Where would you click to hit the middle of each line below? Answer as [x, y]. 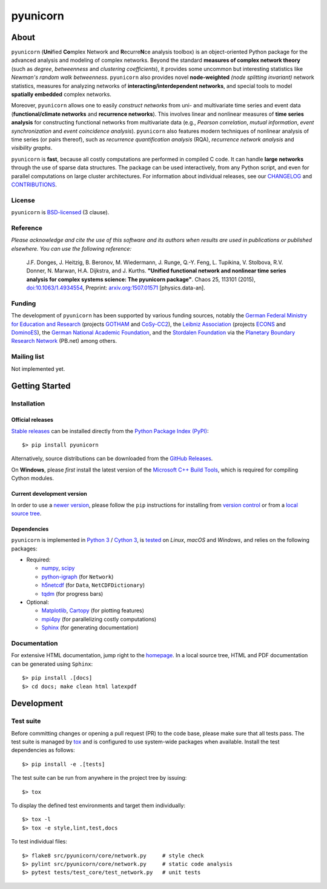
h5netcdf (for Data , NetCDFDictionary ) [93, 585]
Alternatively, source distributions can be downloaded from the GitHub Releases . [112, 459]
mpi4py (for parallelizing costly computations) [99, 619]
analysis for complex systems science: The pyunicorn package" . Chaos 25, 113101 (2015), [141, 279]
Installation [28, 404]
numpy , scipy [58, 568]
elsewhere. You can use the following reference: [71, 248]
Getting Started [41, 386]
